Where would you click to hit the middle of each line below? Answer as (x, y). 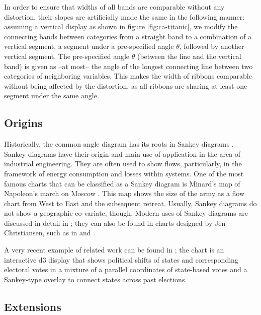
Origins (23, 123)
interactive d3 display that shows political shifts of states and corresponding (121, 259)
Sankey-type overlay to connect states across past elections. (96, 279)
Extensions (33, 306)
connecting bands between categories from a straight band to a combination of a (128, 36)
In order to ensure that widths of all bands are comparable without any (114, 7)
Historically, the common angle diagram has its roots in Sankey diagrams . (119, 144)
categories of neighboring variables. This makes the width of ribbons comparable (128, 76)
